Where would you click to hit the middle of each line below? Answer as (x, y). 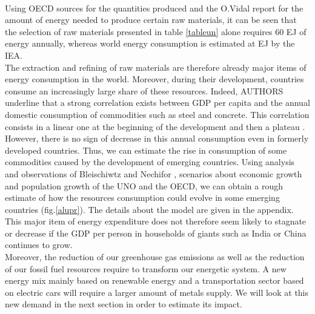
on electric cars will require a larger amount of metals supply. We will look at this (157, 292)
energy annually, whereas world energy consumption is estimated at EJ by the (150, 43)
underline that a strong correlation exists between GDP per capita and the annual (157, 103)
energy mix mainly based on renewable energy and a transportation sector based (154, 280)
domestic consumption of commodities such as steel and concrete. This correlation (157, 114)
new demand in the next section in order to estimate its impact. (124, 304)
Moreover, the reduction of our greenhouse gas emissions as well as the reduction (155, 257)
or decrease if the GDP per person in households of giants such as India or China (156, 233)
